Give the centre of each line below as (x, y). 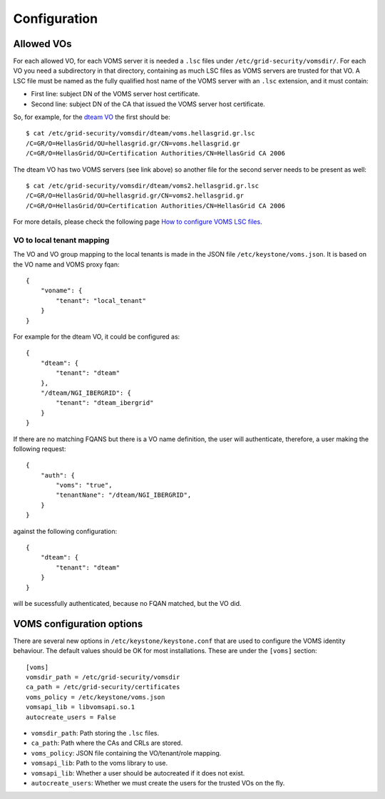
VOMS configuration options (78, 624)
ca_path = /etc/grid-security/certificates (103, 687)
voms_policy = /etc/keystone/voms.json (96, 697)
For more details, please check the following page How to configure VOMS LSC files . (138, 222)
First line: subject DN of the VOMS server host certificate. (115, 94)
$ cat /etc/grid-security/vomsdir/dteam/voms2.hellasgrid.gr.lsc (143, 186)
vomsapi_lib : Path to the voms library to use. (99, 763)
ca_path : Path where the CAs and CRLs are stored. (107, 743)
